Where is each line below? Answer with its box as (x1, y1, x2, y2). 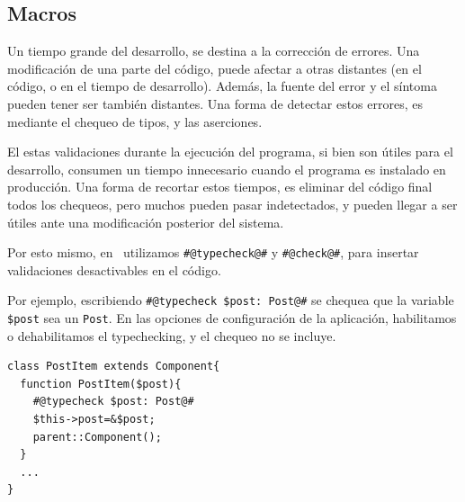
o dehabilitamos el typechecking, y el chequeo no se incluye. (7, 326, 336, 345)
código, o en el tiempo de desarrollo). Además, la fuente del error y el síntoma (7, 76, 437, 95)
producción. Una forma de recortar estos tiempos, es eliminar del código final (7, 177, 433, 196)
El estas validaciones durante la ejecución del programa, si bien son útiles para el (7, 142, 453, 161)
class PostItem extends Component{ (7, 360, 220, 373)
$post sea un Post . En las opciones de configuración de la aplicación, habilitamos (7, 309, 457, 327)
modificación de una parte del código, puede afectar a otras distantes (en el (7, 58, 422, 77)
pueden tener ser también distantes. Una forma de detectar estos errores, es (7, 94, 423, 112)
